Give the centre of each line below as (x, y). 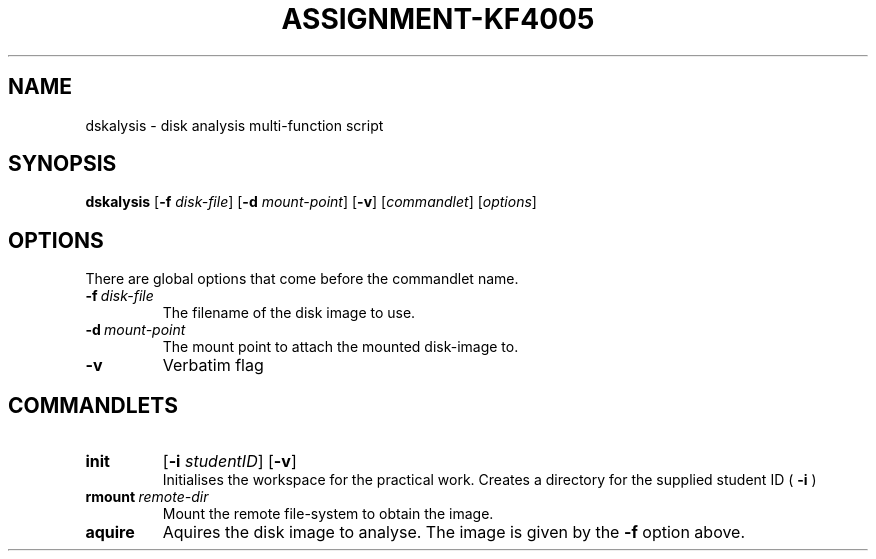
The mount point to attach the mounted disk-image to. (340, 347)
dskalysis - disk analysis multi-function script (234, 125)
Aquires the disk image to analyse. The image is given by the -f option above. (454, 532)
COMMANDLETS (93, 405)
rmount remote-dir (147, 497)
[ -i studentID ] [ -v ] (229, 461)
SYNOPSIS (62, 164)
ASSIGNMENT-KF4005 (438, 19)
